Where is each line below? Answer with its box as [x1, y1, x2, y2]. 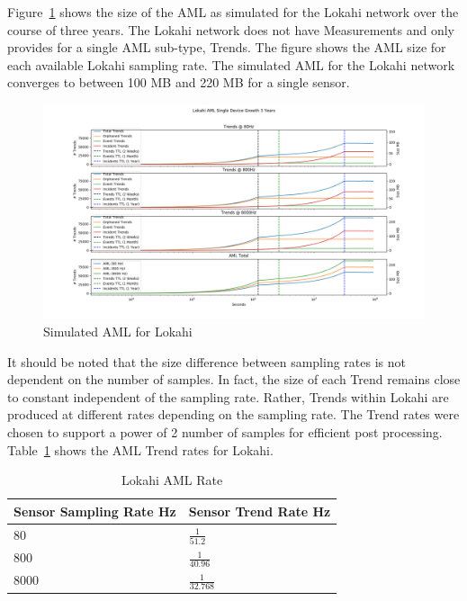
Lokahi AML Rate [121, 471, 223, 489]
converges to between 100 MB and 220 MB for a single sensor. [7, 73, 350, 92]
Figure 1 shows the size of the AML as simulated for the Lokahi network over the [7, 3, 459, 21]
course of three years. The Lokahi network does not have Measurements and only [7, 20, 454, 39]
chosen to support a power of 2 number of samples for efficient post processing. [7, 423, 443, 442]
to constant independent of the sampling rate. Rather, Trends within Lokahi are [7, 387, 449, 406]
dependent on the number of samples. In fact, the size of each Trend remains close [7, 370, 461, 389]
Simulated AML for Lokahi [43, 322, 193, 341]
